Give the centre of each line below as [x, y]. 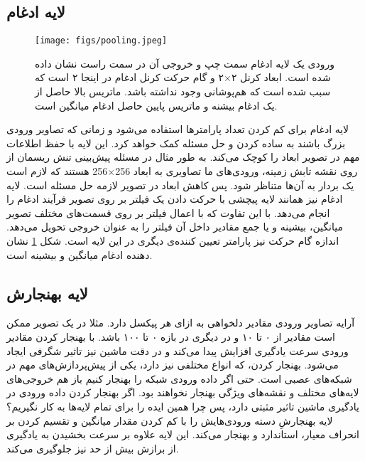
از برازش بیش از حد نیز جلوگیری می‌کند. [93, 448]
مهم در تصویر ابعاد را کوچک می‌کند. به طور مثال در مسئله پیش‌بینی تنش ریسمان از [183, 157]
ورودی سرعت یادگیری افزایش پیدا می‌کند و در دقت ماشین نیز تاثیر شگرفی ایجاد [178, 350]
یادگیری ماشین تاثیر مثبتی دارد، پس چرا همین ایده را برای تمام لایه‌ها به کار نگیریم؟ [183, 406]
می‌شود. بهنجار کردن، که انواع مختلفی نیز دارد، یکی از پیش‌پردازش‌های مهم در [173, 365]
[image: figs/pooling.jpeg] [101, 41]
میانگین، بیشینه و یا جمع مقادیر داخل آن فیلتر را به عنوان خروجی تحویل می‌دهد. [175, 227]
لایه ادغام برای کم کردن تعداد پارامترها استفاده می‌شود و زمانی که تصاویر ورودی [178, 129]
